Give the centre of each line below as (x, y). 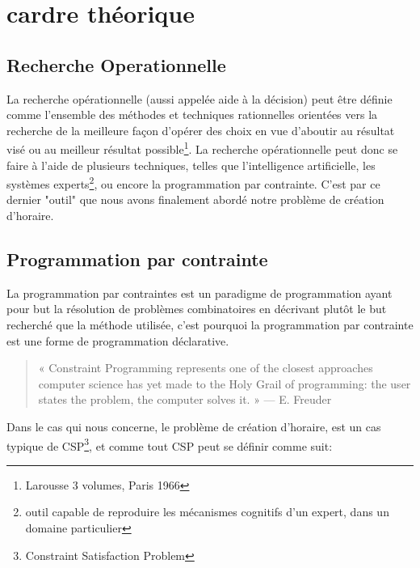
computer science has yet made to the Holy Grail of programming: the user (225, 383)
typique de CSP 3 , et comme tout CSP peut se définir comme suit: (170, 444)
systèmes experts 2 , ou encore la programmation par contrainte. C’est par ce (193, 182)
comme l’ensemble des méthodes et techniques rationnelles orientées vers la (192, 114)
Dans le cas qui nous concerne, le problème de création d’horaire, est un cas (194, 426)
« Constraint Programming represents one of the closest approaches (206, 368)
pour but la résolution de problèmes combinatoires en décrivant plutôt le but (197, 309)
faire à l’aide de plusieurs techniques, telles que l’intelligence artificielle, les (191, 165)
